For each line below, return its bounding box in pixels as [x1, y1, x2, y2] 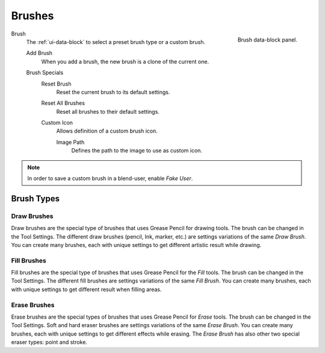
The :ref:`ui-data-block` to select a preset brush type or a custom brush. [26, 38, 206, 45]
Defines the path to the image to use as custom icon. [71, 147, 203, 154]
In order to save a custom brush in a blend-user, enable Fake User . [27, 175, 193, 182]
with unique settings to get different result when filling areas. [11, 286, 162, 293]
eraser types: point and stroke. [11, 339, 87, 346]
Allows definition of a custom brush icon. [56, 127, 158, 135]
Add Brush [26, 49, 53, 57]
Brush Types [11, 193, 60, 204]
